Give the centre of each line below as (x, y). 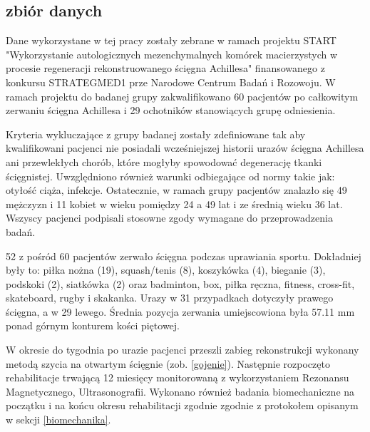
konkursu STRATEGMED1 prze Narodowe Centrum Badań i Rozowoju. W (171, 82)
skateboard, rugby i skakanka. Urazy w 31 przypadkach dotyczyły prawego (170, 298)
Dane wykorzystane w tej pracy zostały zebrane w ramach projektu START (171, 40)
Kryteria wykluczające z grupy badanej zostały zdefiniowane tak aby (156, 134)
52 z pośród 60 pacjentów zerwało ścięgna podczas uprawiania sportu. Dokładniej (184, 256)
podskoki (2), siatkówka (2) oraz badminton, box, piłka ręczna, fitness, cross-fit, (180, 283)
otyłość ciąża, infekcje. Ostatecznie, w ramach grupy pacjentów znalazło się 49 (176, 190)
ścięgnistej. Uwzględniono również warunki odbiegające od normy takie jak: (170, 176)
